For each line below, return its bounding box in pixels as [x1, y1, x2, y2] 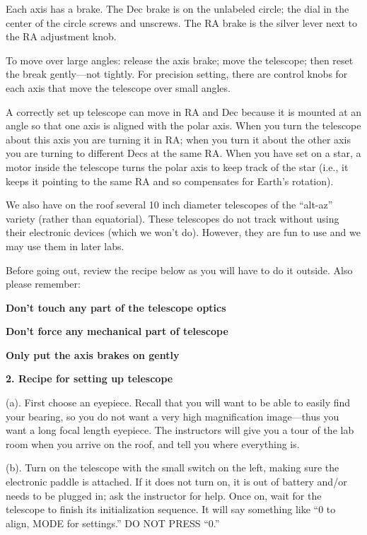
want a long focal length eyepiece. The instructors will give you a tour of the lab [6, 423, 354, 437]
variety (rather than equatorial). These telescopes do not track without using [6, 211, 339, 225]
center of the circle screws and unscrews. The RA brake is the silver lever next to [6, 15, 358, 30]
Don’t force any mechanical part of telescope [6, 324, 228, 339]
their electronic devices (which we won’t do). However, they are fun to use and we [6, 225, 361, 240]
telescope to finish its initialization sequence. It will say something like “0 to [6, 502, 336, 517]
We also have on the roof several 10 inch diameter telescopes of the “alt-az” [6, 197, 333, 212]
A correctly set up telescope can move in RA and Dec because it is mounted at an [6, 104, 362, 119]
